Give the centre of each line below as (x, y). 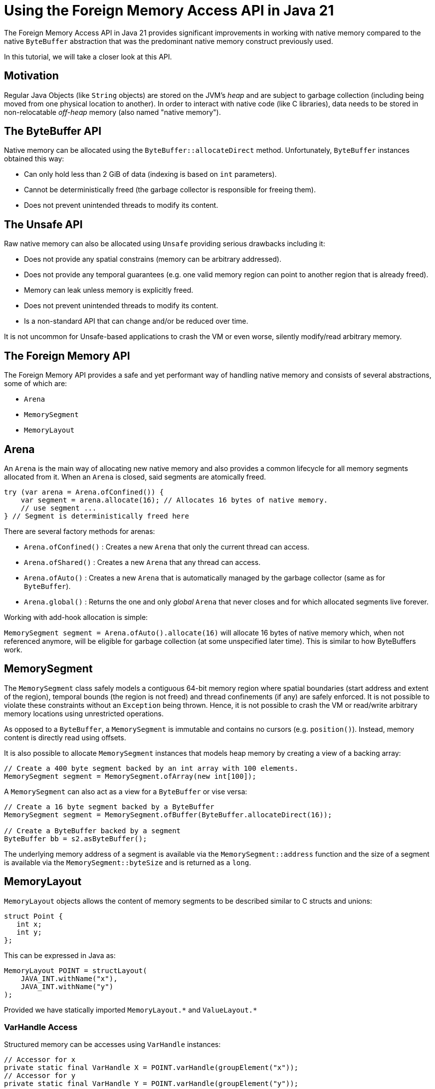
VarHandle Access (41, 1027)
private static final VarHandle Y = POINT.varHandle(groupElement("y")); (151, 1084)
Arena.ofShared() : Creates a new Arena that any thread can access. (142, 562)
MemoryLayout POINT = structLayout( (76, 970)
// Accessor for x (40, 1060)
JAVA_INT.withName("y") (67, 986)
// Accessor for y (40, 1076)
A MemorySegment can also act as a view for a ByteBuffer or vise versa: (126, 791)
